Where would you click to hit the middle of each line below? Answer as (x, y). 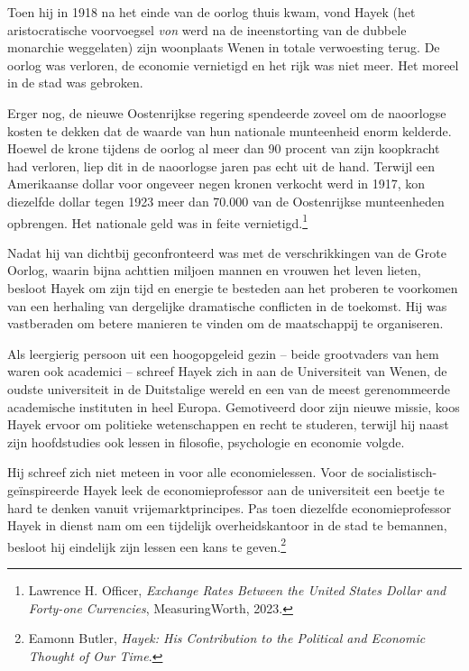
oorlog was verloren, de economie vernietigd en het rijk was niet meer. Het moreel (233, 64)
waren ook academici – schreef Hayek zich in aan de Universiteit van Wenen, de (227, 371)
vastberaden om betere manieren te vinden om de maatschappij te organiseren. (225, 323)
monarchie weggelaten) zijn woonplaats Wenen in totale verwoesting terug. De (224, 47)
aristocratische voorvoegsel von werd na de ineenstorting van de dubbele (207, 29)
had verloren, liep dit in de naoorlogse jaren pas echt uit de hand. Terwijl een (221, 165)
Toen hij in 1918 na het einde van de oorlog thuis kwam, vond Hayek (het (212, 12)
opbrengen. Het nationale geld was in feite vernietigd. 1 (158, 221)
